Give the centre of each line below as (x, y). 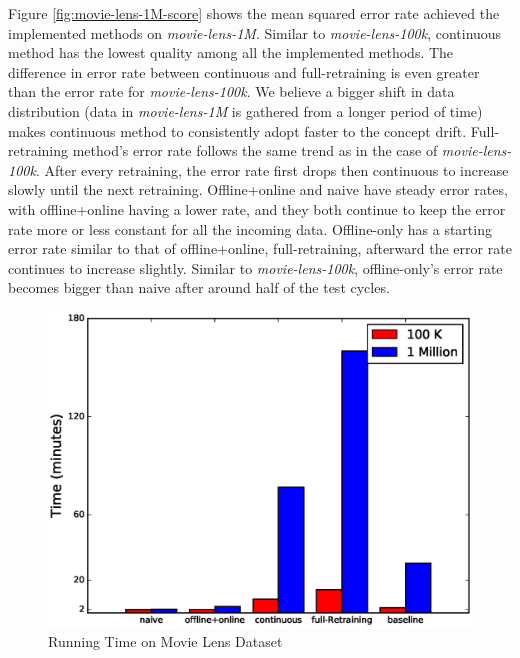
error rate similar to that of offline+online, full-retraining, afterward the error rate (260, 248)
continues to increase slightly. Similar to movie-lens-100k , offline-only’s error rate (255, 267)
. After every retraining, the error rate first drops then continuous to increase (272, 169)
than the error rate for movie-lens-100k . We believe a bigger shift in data (231, 91)
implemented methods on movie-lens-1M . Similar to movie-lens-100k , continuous (255, 32)
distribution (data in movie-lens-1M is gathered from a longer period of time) (245, 110)
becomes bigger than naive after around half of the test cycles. (199, 287)
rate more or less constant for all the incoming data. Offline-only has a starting (250, 228)
